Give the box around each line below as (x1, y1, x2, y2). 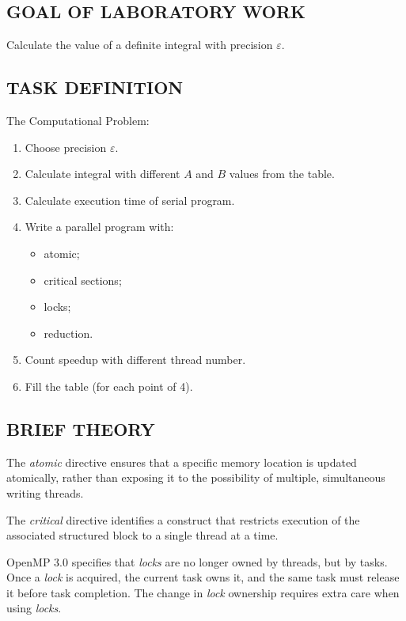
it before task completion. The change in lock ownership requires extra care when (6, 584, 400, 600)
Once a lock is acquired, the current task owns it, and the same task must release (6, 569, 400, 585)
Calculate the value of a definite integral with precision (6, 36, 273, 53)
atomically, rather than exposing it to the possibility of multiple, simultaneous (6, 469, 385, 486)
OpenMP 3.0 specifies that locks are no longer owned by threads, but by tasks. (6, 553, 388, 570)
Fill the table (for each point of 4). (25, 377, 193, 394)
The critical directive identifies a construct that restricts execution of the (6, 511, 360, 528)
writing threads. (6, 484, 84, 501)
